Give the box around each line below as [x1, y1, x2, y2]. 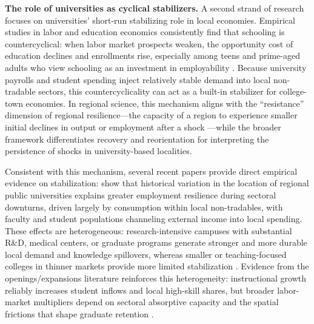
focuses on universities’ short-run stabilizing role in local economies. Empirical [5, 13, 295, 26]
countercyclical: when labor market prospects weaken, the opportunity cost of [5, 37, 293, 50]
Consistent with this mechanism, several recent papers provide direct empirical [5, 164, 298, 177]
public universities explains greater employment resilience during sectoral [5, 188, 276, 201]
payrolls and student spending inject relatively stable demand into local [5, 73, 271, 86]
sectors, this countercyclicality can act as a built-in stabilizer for [38, 85, 277, 98]
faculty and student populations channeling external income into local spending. [5, 212, 302, 225]
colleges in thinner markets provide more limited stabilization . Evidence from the [5, 260, 309, 272]
